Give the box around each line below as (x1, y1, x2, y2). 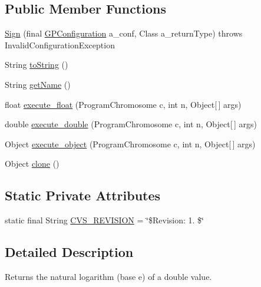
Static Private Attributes (5, 186, 161, 204)
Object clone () (5, 157, 60, 170)
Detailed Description (5, 243, 134, 261)
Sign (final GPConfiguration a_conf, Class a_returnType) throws (5, 27, 243, 39)
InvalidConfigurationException (5, 38, 115, 51)
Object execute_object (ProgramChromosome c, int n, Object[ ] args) (5, 137, 256, 150)
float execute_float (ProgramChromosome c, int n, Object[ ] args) (5, 98, 242, 110)
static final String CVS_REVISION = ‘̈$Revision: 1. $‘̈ (5, 214, 204, 226)
